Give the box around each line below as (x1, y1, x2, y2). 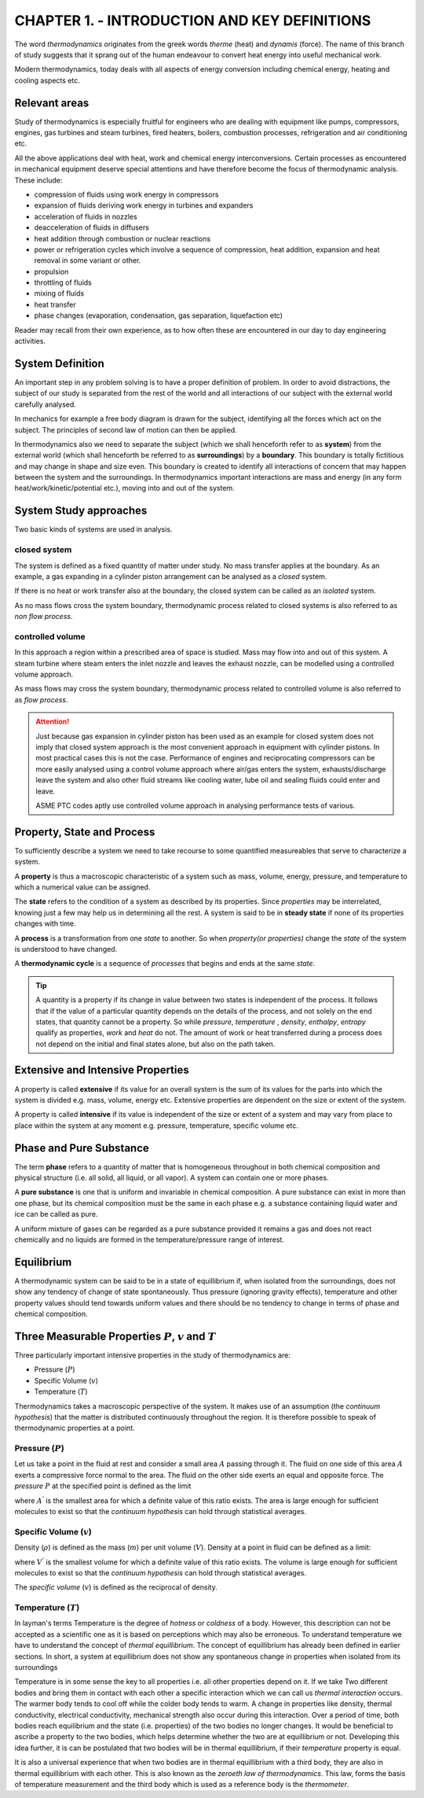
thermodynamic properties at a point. (14, 1424, 135, 1433)
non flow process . (14, 612, 73, 621)
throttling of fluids (34, 278, 92, 287)
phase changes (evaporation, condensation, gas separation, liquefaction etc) (34, 311, 283, 320)
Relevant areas (14, 96, 90, 109)
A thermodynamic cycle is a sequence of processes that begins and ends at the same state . (14, 959, 316, 968)
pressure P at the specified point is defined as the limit (14, 1481, 192, 1490)
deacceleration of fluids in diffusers (34, 223, 149, 232)
